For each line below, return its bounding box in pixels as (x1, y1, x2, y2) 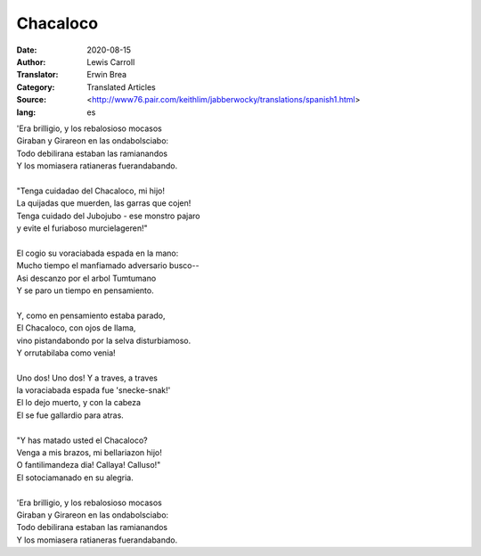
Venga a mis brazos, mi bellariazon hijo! (16, 447, 162, 458)
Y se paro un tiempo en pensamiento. (16, 285, 155, 296)
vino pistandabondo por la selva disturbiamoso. (16, 335, 192, 346)
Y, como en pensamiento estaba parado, (16, 310, 166, 321)
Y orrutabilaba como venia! (16, 347, 116, 358)
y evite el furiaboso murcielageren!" (16, 223, 148, 233)
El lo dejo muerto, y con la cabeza (16, 397, 142, 408)
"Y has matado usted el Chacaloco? (16, 435, 148, 446)
